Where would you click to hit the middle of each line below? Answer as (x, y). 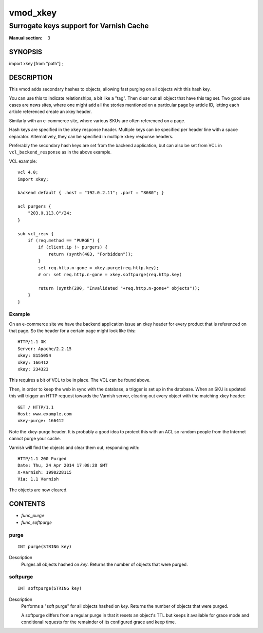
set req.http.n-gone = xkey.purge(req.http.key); (99, 268)
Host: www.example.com (45, 414)
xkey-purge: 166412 (41, 421)
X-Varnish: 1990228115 (45, 472)
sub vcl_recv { (36, 233)
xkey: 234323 (33, 369)
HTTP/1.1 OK (32, 342)
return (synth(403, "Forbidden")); (91, 254)
